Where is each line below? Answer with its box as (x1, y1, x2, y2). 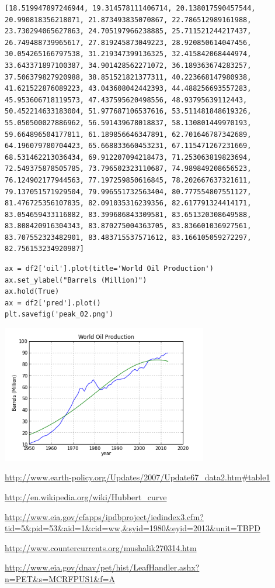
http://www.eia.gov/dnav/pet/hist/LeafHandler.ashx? (5, 561, 200, 573)
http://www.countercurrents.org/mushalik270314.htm (5, 541, 197, 553)
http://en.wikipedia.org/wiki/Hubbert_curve (5, 490, 167, 503)
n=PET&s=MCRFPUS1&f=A (5, 572, 115, 584)
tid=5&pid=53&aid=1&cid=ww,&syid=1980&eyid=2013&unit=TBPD (5, 522, 260, 534)
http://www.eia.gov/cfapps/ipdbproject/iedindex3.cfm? (5, 510, 204, 522)
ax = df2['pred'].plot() (5, 298, 101, 307)
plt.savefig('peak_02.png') (5, 310, 114, 319)
